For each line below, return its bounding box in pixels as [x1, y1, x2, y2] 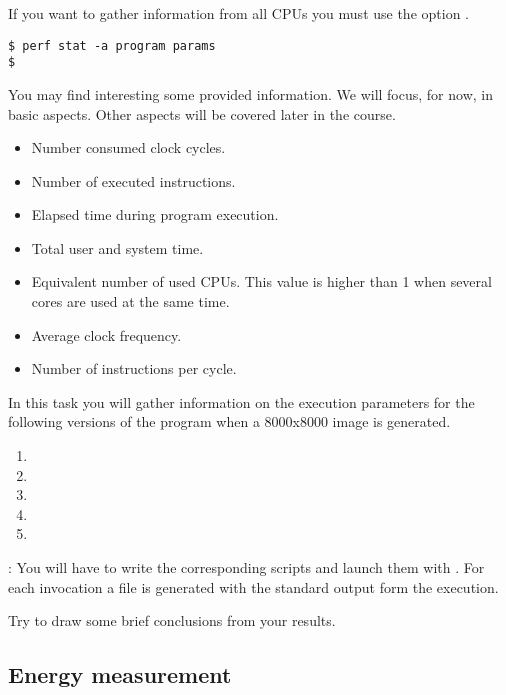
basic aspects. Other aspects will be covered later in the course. [8, 103, 396, 124]
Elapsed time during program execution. [31, 204, 279, 225]
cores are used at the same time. [31, 291, 230, 312]
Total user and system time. [31, 237, 204, 258]
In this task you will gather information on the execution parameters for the [8, 391, 475, 412]
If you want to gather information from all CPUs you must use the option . [8, 3, 469, 23]
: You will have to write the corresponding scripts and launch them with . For [8, 557, 485, 577]
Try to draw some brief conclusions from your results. [8, 610, 336, 631]
